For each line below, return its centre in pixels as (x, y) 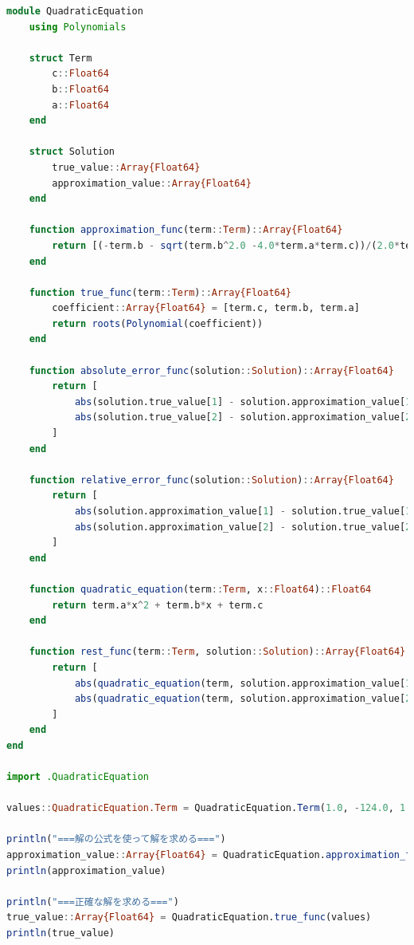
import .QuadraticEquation (78, 777)
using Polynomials (78, 27)
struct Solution (72, 152)
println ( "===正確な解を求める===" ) (93, 902)
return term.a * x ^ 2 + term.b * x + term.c (158, 605)
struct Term (61, 58)
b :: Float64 (80, 89)
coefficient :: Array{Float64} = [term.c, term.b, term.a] (206, 308)
